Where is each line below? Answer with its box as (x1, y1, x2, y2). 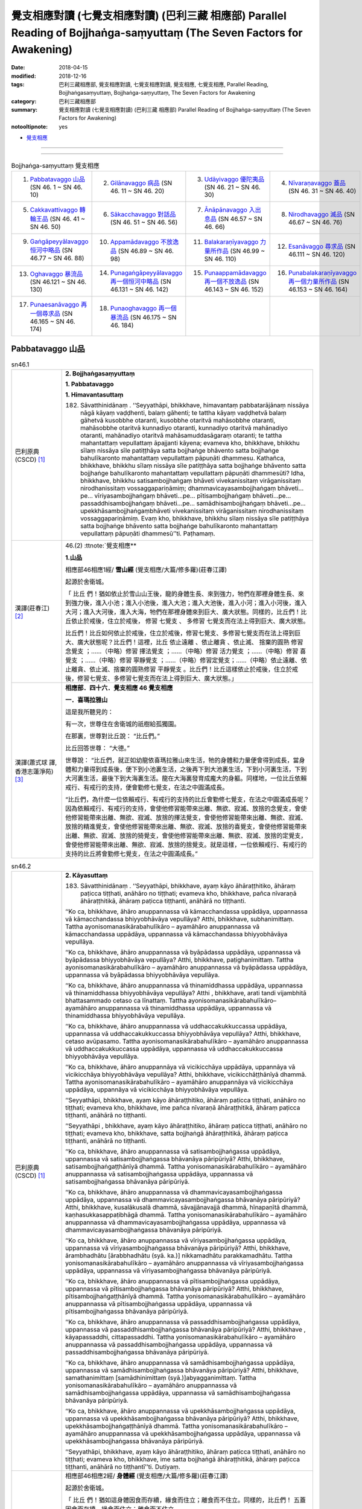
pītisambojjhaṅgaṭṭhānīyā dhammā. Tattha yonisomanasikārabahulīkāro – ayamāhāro (65, 1292, 306, 1301)
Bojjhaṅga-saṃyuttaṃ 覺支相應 (11, 161, 100, 170)
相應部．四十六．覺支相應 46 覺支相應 (65, 683, 173, 692)
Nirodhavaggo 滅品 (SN (288, 210, 355, 219)
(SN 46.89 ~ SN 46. (118, 247, 174, 255)
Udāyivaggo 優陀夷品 (204, 175, 265, 183)
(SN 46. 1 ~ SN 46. (30, 183, 83, 191)
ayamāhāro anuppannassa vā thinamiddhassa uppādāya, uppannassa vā (65, 1004, 271, 1012)
